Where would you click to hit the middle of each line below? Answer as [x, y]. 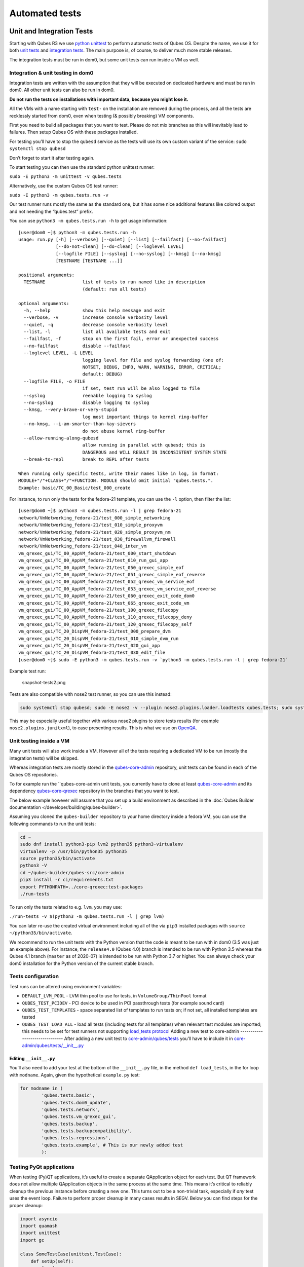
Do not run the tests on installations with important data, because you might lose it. [99, 99]
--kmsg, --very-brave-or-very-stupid [70, 410]
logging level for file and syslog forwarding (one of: [153, 360]
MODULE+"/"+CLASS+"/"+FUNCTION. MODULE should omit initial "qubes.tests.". [116, 481]
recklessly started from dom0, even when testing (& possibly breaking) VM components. [102, 116]
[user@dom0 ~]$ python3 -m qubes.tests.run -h [77, 232]
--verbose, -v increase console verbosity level [96, 318]
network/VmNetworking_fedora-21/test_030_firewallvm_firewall [97, 539]
